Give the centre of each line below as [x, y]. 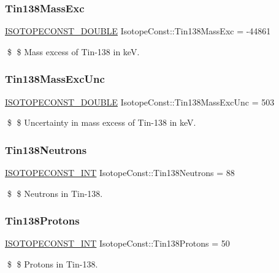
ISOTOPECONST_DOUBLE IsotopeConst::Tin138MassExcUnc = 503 [140, 102]
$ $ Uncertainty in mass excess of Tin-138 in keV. [101, 122]
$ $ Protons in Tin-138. [52, 264]
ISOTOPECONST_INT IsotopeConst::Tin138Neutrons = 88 [120, 173]
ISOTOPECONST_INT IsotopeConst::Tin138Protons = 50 [117, 243]
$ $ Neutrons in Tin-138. [55, 193]
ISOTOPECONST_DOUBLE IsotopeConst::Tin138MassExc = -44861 [138, 31]
